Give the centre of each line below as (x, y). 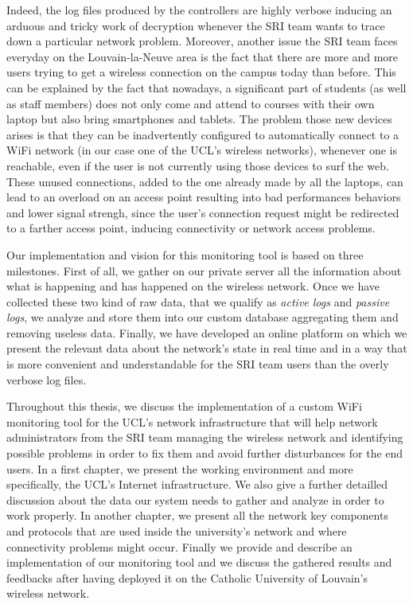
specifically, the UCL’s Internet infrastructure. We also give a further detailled (197, 484)
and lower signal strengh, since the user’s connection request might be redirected (203, 212)
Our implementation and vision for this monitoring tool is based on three (185, 254)
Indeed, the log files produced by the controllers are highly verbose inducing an (199, 10)
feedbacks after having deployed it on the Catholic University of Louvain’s (187, 577)
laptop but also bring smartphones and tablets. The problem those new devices (199, 119)
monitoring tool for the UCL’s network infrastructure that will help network (192, 421)
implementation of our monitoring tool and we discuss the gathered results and (199, 562)
